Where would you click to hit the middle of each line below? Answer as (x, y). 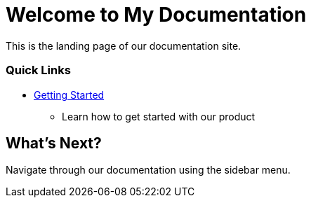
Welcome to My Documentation (156, 15)
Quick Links (38, 70)
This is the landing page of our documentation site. (124, 45)
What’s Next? (54, 143)
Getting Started (69, 94)
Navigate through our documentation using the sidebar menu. (148, 170)
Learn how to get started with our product (159, 116)
